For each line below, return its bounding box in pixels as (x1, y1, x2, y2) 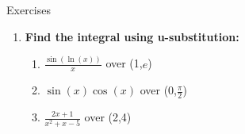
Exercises (6, 2, 51, 17)
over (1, (105, 55, 143, 71)
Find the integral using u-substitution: (25, 28, 239, 44)
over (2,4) (84, 109, 132, 125)
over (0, (140, 82, 177, 98)
